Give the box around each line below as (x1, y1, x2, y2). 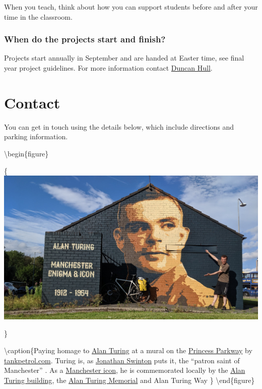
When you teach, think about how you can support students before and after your (4, 2, 258, 12)
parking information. (4, 131, 68, 142)
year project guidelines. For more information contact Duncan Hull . (4, 63, 213, 73)
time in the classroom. (4, 11, 73, 22)
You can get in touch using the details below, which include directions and (4, 121, 234, 132)
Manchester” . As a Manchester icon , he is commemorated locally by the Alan (4, 365, 245, 375)
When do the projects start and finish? (4, 33, 166, 45)
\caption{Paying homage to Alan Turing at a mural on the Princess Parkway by (4, 345, 252, 356)
